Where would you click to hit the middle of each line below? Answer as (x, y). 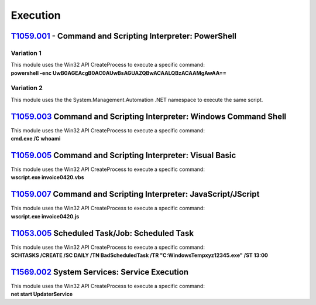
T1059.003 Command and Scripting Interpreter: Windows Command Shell (149, 116)
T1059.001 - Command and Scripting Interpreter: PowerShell (124, 36)
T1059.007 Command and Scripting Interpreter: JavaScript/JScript (135, 194)
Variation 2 (27, 88)
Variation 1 (26, 53)
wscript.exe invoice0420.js (45, 216)
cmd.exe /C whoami (36, 139)
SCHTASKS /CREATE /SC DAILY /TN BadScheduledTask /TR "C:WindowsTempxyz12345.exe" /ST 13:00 (140, 255)
